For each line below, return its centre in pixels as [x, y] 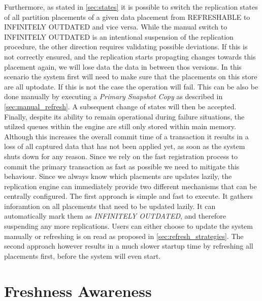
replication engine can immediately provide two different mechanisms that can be [130, 186]
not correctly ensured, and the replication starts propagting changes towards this [130, 56]
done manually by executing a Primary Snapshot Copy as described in [113, 96]
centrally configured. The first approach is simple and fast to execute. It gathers [128, 196]
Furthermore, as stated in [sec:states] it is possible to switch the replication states [131, 7]
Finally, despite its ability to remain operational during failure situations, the [124, 116]
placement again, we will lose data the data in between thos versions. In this [123, 66]
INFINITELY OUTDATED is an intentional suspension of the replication [119, 36]
